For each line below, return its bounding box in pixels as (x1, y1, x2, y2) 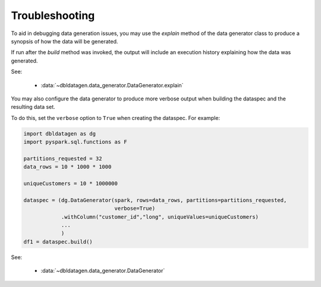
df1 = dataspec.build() (23, 238, 93, 245)
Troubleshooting (11, 9, 95, 22)
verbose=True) (114, 205, 156, 212)
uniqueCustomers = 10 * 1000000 (23, 180, 118, 187)
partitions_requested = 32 (23, 155, 102, 162)
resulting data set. (11, 103, 56, 111)
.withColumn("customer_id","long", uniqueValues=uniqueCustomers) (61, 213, 259, 220)
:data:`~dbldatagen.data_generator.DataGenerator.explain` (40, 81, 184, 89)
